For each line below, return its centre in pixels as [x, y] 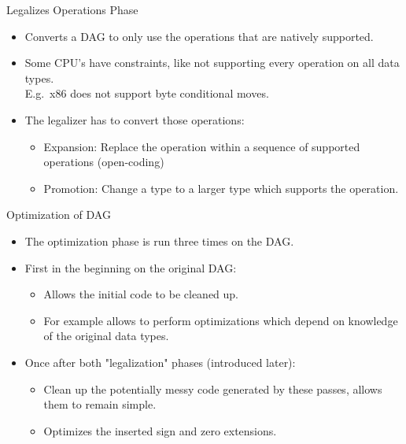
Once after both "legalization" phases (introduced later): [160, 362]
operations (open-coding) [104, 162]
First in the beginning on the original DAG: [131, 267]
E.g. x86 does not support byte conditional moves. [147, 93]
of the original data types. [106, 336]
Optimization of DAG [59, 215]
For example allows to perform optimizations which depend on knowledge [221, 320]
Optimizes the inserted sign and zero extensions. [160, 430]
